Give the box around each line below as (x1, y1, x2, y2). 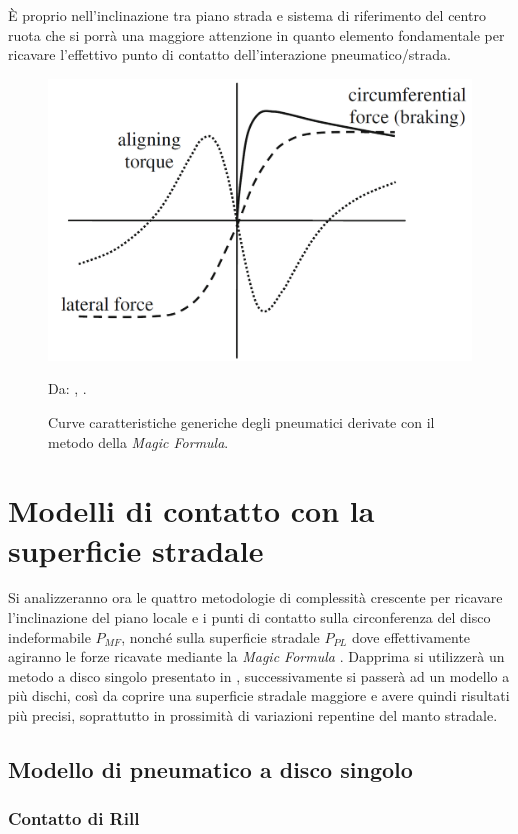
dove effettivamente (351, 626, 471, 647)
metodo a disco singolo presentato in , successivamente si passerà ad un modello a (8, 665, 510, 686)
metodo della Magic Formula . (48, 431, 229, 452)
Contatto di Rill (8, 806, 140, 831)
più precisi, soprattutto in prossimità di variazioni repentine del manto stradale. (8, 705, 498, 725)
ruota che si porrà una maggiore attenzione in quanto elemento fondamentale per (8, 24, 505, 45)
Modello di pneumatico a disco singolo (8, 753, 413, 784)
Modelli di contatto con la (8, 490, 375, 531)
